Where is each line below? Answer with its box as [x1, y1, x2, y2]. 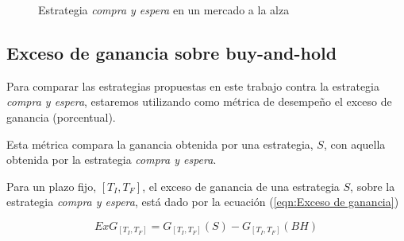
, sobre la [350, 177, 395, 194]
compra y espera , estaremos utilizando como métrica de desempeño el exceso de [6, 93, 392, 110]
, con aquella [323, 135, 386, 152]
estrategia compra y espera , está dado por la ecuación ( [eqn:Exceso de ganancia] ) [6, 193, 399, 210]
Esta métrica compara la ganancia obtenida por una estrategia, [6, 135, 314, 152]
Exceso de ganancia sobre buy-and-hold [6, 40, 337, 64]
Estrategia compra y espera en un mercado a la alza [38, 2, 290, 17]
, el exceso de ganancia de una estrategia [142, 177, 340, 194]
